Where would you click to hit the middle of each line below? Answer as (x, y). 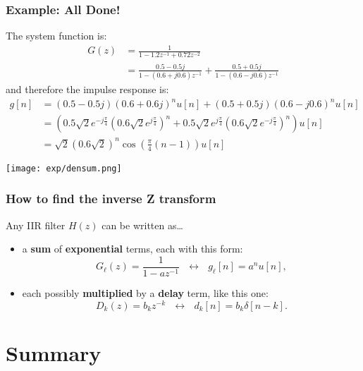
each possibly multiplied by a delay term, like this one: (145, 292)
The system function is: (56, 36)
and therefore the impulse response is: (87, 89)
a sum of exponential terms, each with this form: (133, 249)
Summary (54, 352)
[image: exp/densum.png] (64, 168)
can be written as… (142, 225)
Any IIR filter (36, 225)
